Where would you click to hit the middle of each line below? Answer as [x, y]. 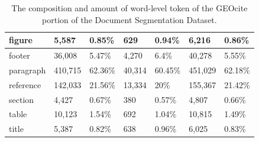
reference [25, 84]
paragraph [27, 70]
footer [20, 55]
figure [21, 40]
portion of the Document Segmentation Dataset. [129, 19]
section [22, 99]
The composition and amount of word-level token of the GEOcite [129, 8]
